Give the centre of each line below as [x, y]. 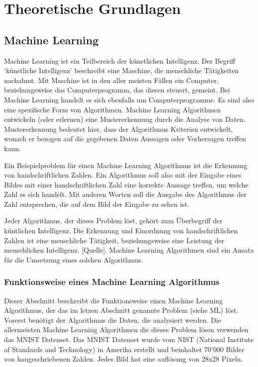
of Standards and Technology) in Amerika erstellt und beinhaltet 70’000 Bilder [124, 349]
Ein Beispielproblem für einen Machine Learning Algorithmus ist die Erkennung [126, 165]
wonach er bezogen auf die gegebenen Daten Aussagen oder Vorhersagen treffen [125, 138]
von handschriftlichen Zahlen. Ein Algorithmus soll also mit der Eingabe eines [123, 175]
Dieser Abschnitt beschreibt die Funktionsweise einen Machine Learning [114, 300]
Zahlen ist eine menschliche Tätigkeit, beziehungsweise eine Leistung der [114, 240]
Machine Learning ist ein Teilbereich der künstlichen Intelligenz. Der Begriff [120, 60]
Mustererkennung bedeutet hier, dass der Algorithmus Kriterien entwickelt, [119, 129]
